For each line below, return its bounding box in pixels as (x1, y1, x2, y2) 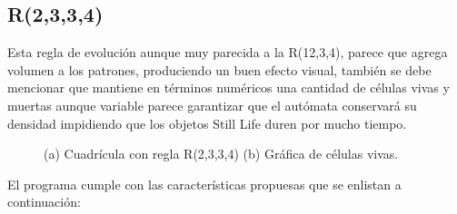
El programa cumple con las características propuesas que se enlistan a (7, 174, 402, 193)
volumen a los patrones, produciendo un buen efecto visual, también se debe (7, 60, 432, 79)
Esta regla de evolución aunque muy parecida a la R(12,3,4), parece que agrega (7, 43, 448, 62)
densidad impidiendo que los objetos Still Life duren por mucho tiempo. (7, 113, 407, 132)
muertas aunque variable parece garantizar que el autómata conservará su (7, 95, 417, 114)
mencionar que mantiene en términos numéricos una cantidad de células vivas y (7, 78, 450, 97)
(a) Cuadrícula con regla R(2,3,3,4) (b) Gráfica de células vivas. (44, 144, 399, 163)
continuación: (7, 192, 81, 211)
